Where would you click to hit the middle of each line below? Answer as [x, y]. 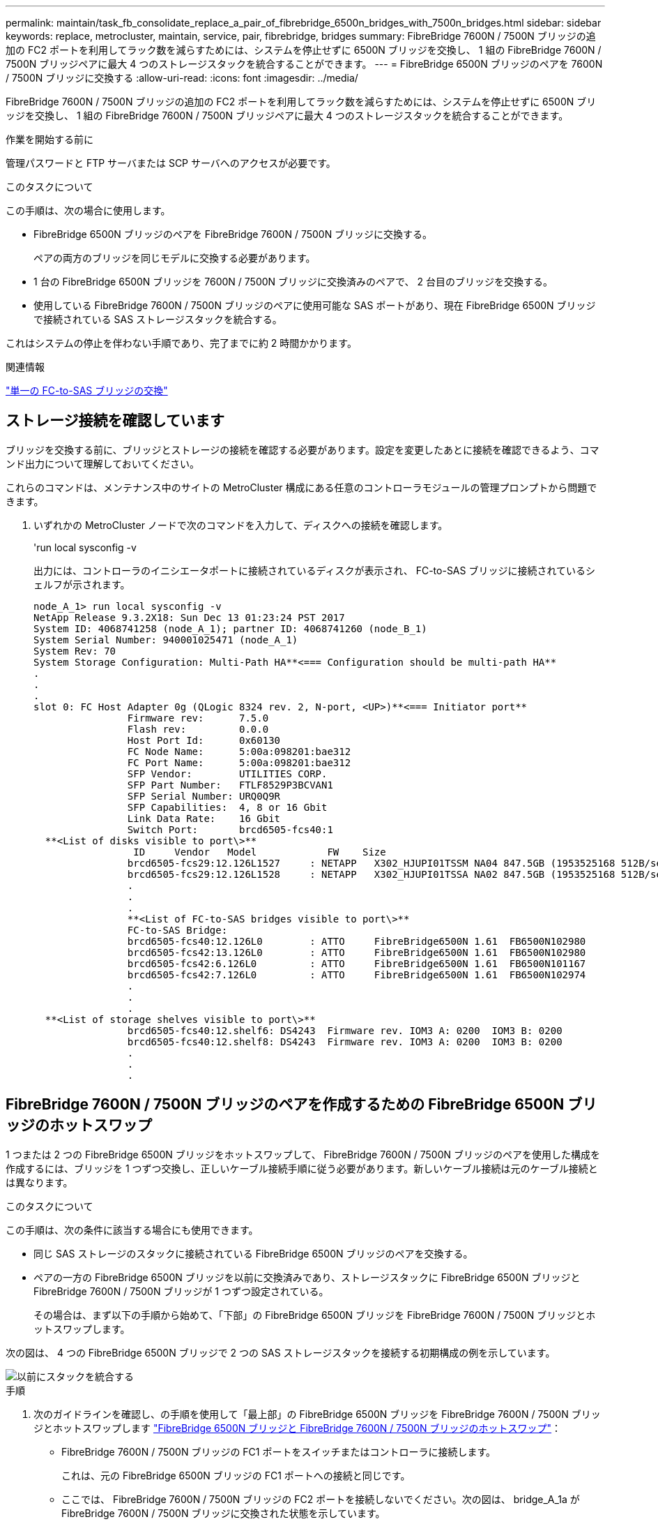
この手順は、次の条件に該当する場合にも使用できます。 [132, 1230]
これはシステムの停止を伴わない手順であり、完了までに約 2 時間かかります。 [181, 343]
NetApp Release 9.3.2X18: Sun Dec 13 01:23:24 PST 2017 [189, 617]
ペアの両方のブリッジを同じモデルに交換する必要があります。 [175, 258]
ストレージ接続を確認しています [115, 421]
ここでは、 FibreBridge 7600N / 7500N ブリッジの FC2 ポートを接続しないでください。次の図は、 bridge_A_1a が [321, 1499]
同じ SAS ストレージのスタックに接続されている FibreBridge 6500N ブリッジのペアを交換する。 [253, 1253]
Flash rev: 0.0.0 [198, 729]
